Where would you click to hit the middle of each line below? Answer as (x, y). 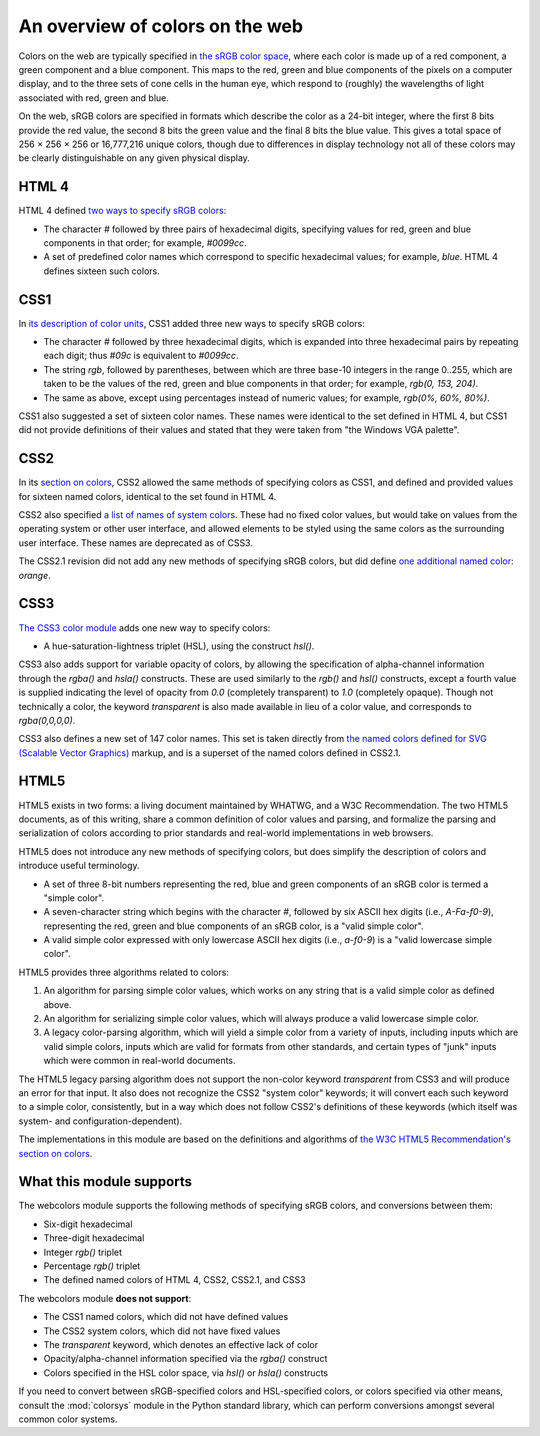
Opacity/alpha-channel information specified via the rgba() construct (185, 1359)
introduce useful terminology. (79, 866)
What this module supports (105, 1181)
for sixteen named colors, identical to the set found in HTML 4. (147, 496)
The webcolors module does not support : (105, 1298)
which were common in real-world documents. (139, 1061)
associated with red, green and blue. (94, 97)
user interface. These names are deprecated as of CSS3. (136, 542)
